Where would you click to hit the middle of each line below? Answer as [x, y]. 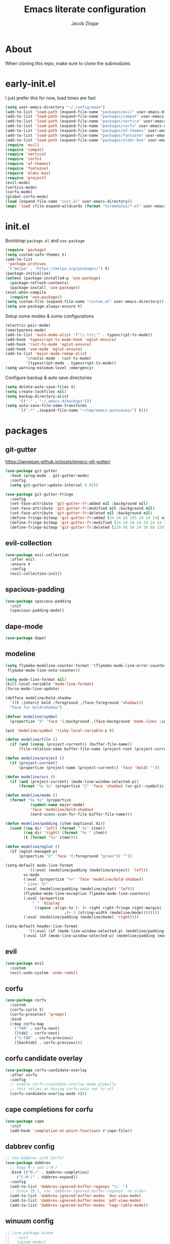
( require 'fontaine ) [27, 168]
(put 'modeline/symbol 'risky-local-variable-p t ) [60, 731]
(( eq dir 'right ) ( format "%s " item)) [66, 833]
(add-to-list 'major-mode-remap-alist [46, 354]
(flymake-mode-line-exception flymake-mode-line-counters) [87, 894]
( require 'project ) [26, 178]
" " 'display [46, 903]
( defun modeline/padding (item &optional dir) [55, 823]
